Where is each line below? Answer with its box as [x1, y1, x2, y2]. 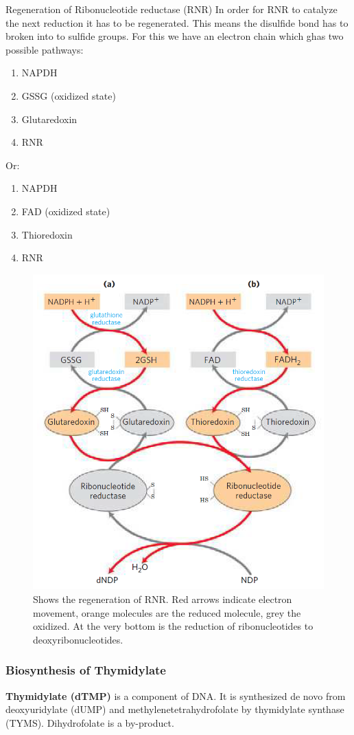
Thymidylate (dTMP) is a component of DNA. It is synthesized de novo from [5, 688, 346, 703]
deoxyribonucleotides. [33, 632, 123, 646]
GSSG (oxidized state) [21, 88, 116, 102]
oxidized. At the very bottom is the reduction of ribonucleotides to [33, 619, 314, 633]
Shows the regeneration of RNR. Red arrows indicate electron [33, 591, 292, 606]
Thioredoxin [21, 227, 73, 241]
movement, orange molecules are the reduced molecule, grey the [33, 605, 301, 619]
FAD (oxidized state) [21, 204, 110, 218]
